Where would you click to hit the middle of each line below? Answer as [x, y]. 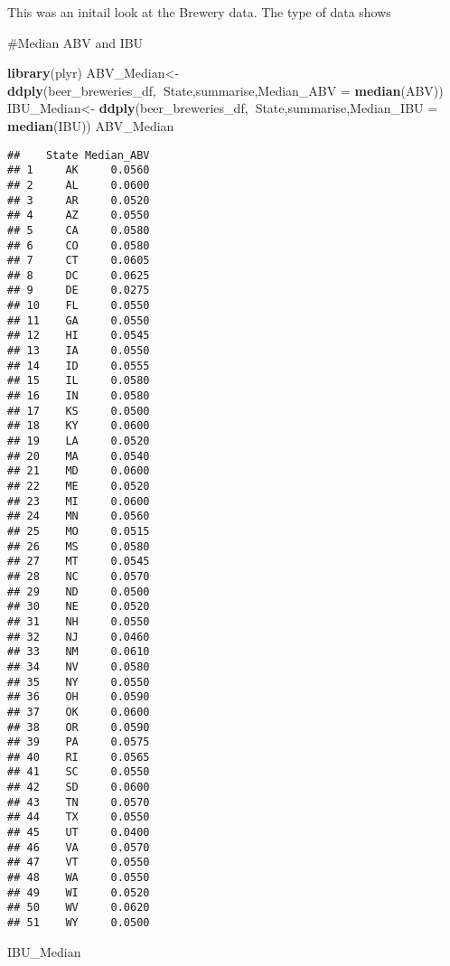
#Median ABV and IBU [75, 42]
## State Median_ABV [79, 155]
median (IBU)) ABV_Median [91, 125]
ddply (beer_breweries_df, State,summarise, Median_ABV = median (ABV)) [225, 90]
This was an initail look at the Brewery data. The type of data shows [199, 12]
